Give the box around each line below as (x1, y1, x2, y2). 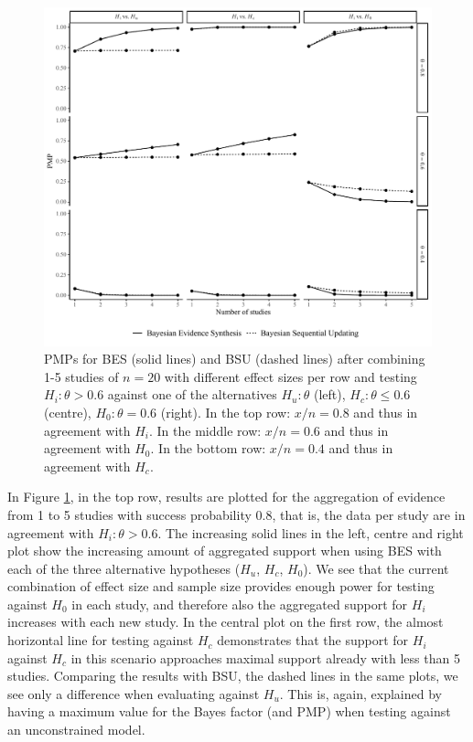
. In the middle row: (149, 420, 262, 440)
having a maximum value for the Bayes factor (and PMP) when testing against (7, 702, 451, 721)
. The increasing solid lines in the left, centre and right (157, 523, 464, 542)
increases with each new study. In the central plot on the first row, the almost (7, 612, 444, 631)
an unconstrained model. (7, 720, 145, 739)
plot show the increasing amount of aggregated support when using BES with (7, 541, 442, 560)
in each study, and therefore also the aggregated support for (71, 594, 408, 613)
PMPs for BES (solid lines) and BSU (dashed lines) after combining (44, 349, 425, 368)
